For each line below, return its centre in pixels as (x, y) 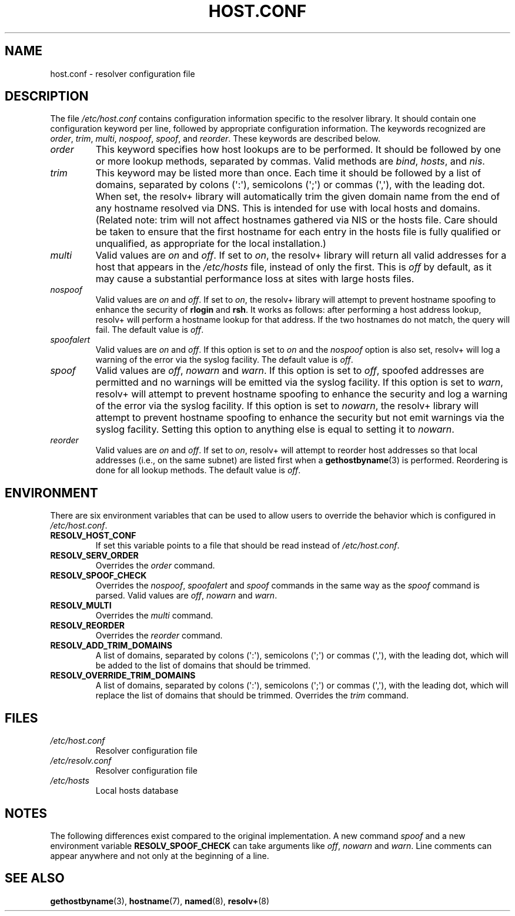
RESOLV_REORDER (87, 626)
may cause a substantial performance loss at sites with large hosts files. (255, 279)
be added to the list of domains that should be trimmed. (203, 666)
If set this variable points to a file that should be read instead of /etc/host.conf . (248, 546)
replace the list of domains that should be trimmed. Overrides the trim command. (252, 696)
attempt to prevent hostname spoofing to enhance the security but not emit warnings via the (300, 418)
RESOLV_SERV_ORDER (94, 556)
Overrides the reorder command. (159, 636)
